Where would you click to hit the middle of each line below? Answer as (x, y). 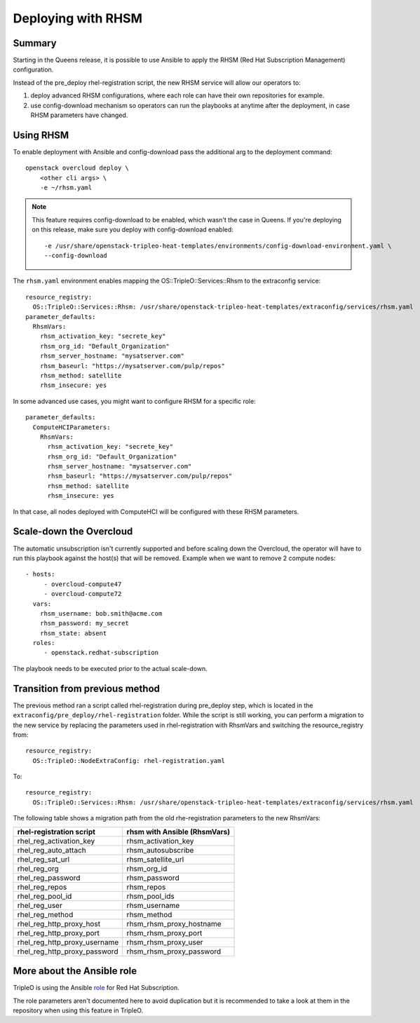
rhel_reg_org (38, 868)
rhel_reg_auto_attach (52, 850)
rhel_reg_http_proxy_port (58, 933)
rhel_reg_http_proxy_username (68, 942)
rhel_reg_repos (42, 887)
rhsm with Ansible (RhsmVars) (178, 832)
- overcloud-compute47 (83, 584)
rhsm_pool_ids (150, 896)
